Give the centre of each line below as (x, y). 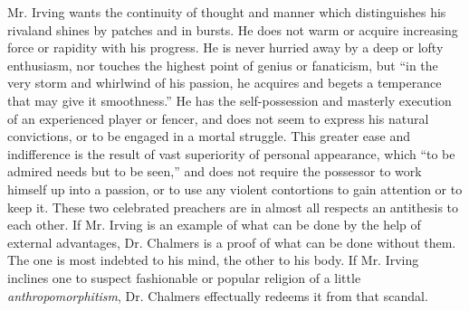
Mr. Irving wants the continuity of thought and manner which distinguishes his (227, 12)
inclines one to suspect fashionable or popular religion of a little (184, 277)
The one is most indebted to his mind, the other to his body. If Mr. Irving (213, 260)
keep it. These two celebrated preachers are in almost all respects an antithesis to (233, 207)
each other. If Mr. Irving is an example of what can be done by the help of (214, 225)
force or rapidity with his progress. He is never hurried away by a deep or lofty (225, 47)
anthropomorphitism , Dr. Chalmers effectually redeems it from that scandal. (218, 295)
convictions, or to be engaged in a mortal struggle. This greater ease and (209, 136)
